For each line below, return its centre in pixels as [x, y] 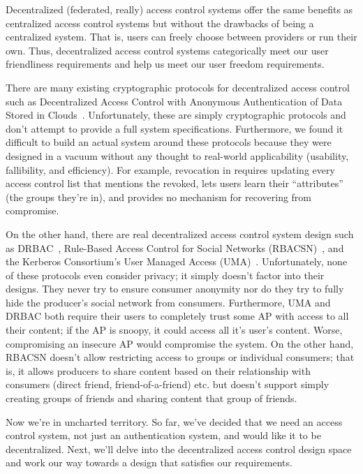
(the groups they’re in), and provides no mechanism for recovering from [159, 197]
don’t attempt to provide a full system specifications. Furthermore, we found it [175, 128]
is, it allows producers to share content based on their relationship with [158, 370]
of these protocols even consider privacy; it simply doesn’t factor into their [165, 275]
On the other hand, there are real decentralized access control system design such [180, 234]
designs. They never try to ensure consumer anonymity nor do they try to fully [175, 289]
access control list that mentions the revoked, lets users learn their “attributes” [175, 183]
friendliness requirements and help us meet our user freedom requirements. [165, 64]
